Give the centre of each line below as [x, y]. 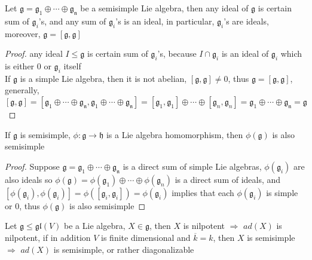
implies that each [203, 192]
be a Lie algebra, [95, 226]
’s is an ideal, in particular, [165, 21]
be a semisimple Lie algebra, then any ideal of [164, 8]
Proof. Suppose [32, 166]
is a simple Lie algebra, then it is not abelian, [103, 78]
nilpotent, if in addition [48, 237]
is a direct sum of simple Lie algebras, [192, 166]
